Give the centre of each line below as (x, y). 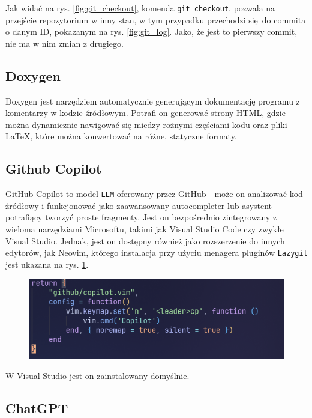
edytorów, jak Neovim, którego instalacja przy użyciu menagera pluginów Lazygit (157, 253)
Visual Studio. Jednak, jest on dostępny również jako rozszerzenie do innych (145, 241)
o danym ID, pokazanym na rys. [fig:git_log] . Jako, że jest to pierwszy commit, (151, 32)
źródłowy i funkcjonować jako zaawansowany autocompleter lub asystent (139, 205)
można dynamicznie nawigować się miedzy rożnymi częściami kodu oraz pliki (146, 124)
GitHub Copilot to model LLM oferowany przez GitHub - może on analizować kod (154, 194)
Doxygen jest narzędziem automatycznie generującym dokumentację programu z (153, 101)
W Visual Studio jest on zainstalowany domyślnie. (97, 376)
